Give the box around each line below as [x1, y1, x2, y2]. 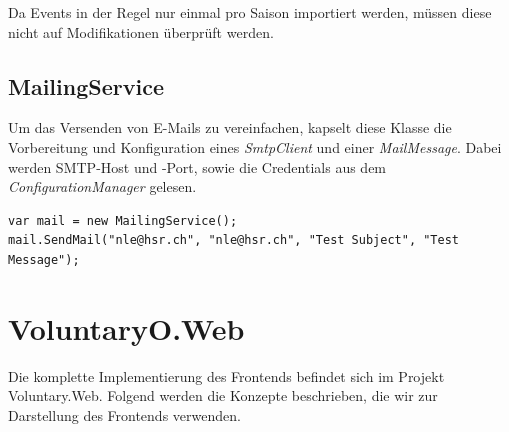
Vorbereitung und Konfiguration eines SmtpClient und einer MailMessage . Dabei [8, 136, 502, 157]
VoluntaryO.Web [8, 307, 245, 348]
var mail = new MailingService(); [8, 213, 238, 228]
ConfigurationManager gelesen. [8, 176, 197, 197]
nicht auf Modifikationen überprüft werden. [8, 21, 274, 42]
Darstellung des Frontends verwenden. [8, 404, 241, 425]
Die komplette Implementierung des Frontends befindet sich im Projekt [8, 365, 445, 386]
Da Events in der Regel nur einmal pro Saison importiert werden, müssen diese [8, 2, 492, 22]
